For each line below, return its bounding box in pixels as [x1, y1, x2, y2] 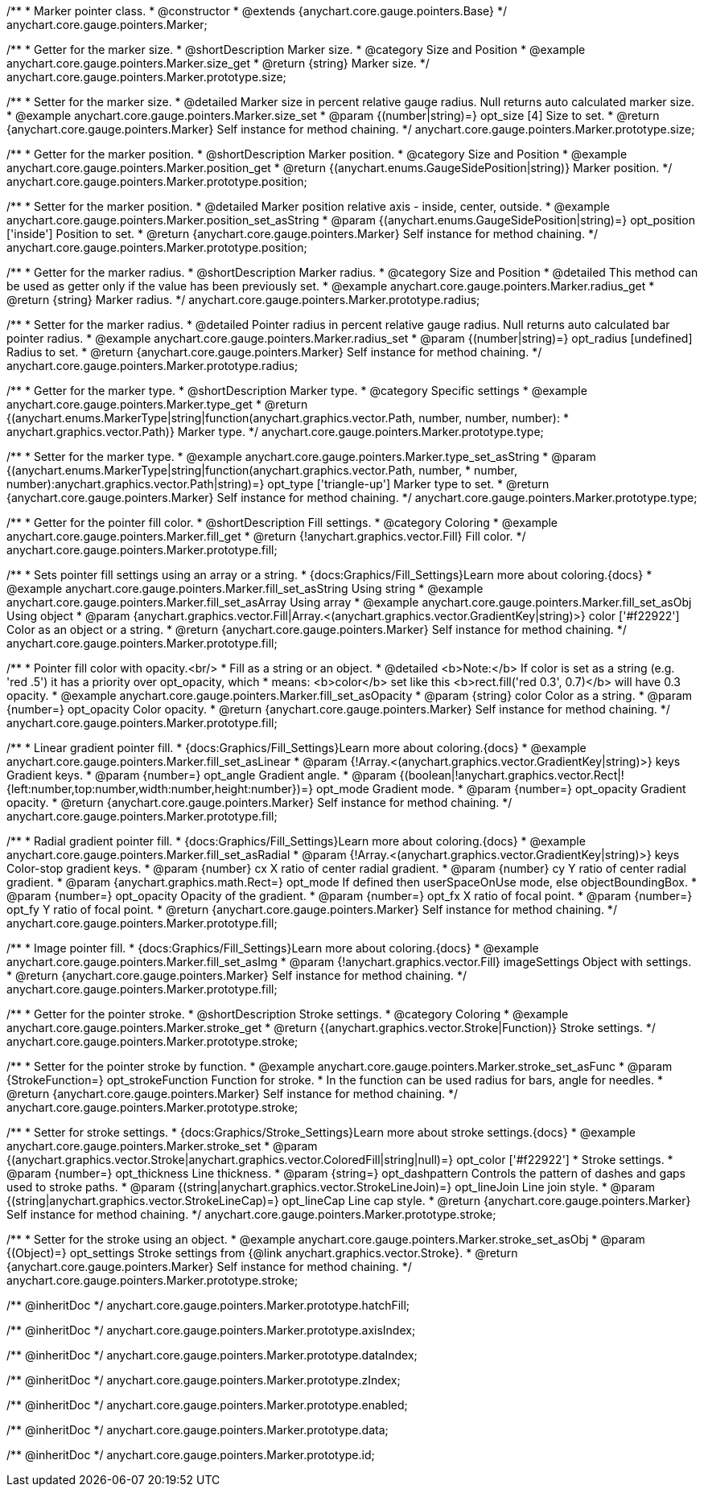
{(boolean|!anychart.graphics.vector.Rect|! [399, 768, 624, 782]
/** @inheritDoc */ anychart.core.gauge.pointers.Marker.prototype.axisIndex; [6, 1323, 416, 1337]
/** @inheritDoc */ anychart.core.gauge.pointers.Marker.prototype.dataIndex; [6, 1348, 418, 1362]
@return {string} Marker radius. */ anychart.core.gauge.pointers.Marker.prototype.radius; [6, 293, 480, 306]
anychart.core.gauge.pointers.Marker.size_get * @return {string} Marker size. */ [6, 56, 430, 70]
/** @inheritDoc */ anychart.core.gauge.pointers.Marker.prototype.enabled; [6, 1398, 408, 1412]
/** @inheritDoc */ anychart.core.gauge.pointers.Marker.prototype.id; [6, 1448, 375, 1462]
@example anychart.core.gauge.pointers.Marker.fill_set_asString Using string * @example [6, 582, 484, 595]
